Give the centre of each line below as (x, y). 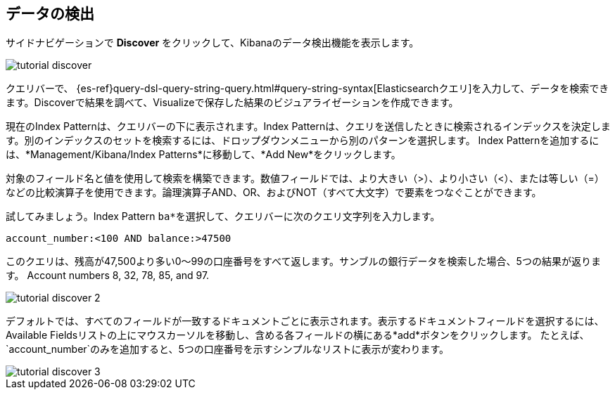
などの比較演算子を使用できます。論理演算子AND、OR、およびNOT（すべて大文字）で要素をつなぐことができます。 (274, 193)
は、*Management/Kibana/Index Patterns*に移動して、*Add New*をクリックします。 (203, 155)
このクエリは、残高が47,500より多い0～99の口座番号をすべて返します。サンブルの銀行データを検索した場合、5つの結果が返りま (303, 261)
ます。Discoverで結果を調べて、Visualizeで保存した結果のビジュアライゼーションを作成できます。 (232, 103)
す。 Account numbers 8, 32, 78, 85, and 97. (108, 276)
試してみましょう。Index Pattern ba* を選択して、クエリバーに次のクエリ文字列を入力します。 (223, 216)
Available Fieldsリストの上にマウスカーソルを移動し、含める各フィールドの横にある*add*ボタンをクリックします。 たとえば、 (298, 335)
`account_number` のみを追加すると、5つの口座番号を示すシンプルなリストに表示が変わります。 (228, 349)
